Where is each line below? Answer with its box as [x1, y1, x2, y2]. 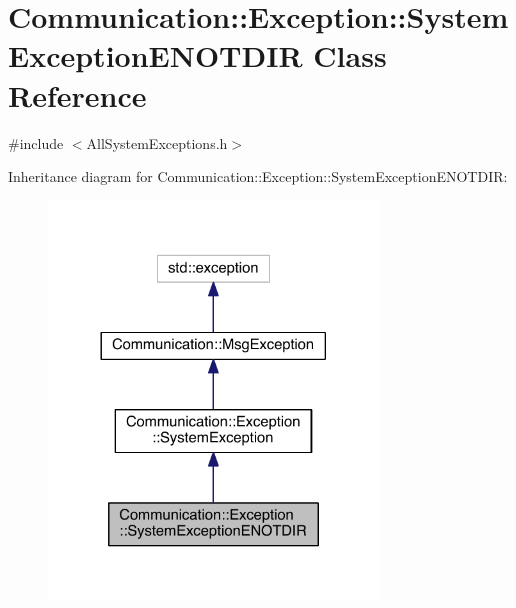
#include [8, 132, 64, 153]
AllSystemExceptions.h [86, 132, 228, 153]
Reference [8, 74, 147, 115]
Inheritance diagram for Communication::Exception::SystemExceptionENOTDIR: [8, 166, 508, 187]
